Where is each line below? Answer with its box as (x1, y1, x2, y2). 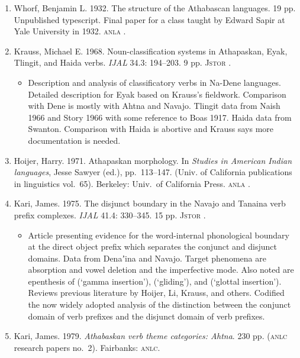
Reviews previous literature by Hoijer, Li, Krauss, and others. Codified (28, 286, 285, 299)
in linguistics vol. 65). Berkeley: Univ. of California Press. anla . (14, 177, 250, 189)
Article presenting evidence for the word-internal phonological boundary (28, 228, 289, 241)
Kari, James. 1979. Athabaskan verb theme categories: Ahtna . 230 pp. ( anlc (14, 330, 288, 342)
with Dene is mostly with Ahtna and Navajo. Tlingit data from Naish (28, 99, 280, 112)
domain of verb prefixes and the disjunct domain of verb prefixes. (28, 309, 265, 322)
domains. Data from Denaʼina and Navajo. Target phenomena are (28, 251, 266, 264)
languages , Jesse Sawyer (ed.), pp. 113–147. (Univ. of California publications (14, 166, 292, 178)
